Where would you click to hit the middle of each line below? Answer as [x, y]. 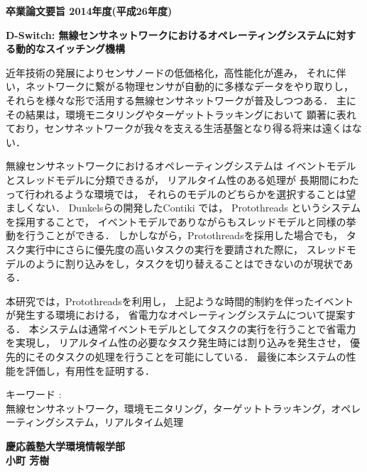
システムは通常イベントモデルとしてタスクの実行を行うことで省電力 [197, 328]
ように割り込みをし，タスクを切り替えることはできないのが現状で [189, 263]
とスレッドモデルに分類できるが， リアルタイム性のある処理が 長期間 [168, 179]
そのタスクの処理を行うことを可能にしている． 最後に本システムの [191, 357]
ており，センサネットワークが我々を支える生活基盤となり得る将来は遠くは [179, 128]
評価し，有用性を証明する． [90, 370]
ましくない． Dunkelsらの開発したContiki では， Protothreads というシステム [183, 208]
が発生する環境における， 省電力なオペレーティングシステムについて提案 [176, 315]
